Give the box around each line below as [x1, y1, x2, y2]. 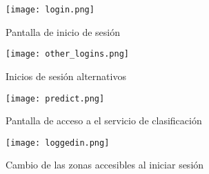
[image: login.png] [6, 5, 94, 14]
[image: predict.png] [6, 93, 105, 104]
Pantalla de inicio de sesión [6, 24, 121, 39]
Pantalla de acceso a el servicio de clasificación [6, 113, 202, 128]
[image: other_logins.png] [6, 49, 129, 59]
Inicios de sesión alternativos [6, 68, 126, 83]
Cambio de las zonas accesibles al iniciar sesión [6, 157, 204, 172]
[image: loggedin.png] [6, 137, 110, 148]
